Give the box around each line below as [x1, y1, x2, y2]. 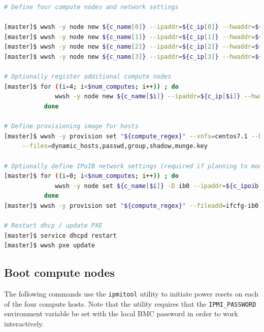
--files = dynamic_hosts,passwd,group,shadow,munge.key [22, 142, 208, 150]
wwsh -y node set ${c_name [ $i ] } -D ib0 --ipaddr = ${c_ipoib [55, 182, 259, 190]
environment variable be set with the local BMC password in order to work [4, 308, 238, 319]
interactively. [4, 318, 44, 328]
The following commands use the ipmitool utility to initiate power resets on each [4, 288, 258, 299]
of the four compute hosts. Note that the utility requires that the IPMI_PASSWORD [4, 298, 256, 309]
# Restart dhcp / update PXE [4, 222, 103, 230]
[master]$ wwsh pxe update [4, 242, 95, 249]
